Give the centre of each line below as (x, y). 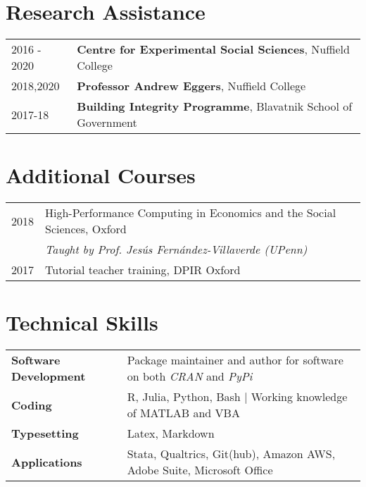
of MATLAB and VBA (183, 413)
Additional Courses (101, 175)
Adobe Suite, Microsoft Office (200, 470)
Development (49, 376)
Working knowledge (299, 397)
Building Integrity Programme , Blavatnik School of (215, 106)
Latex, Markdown (171, 433)
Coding (32, 405)
